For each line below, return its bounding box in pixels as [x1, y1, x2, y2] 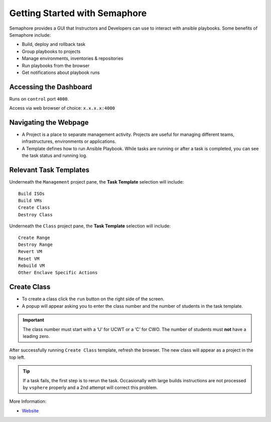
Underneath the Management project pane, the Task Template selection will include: [9, 179, 184, 185]
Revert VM [18, 249, 42, 255]
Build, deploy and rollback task [22, 41, 86, 47]
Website [22, 407, 39, 413]
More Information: [9, 398, 47, 404]
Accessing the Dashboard [9, 82, 92, 91]
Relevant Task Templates [9, 166, 90, 175]
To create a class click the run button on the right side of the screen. [22, 296, 165, 302]
